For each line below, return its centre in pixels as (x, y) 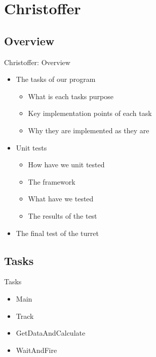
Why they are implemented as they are (89, 130)
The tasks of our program (56, 79)
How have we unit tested (66, 165)
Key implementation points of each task (90, 113)
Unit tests (31, 147)
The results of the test (63, 215)
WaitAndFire (36, 350)
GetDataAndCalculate (51, 333)
